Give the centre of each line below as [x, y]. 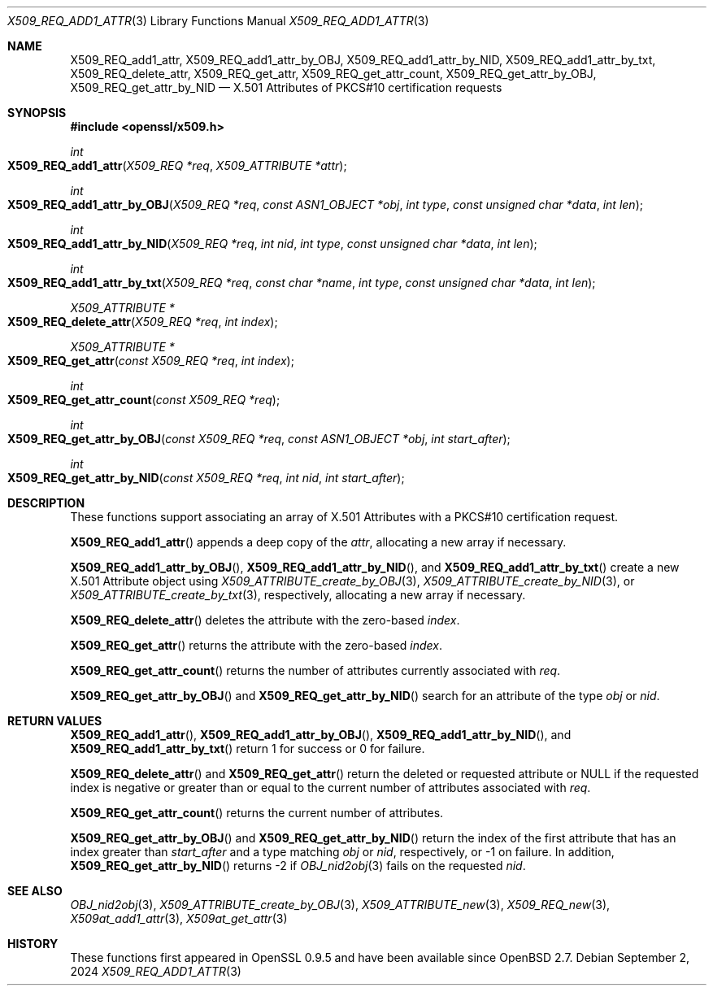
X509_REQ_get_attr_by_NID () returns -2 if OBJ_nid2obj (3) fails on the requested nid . [298, 866]
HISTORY [33, 944]
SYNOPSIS [37, 113]
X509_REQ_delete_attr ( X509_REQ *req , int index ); [143, 322]
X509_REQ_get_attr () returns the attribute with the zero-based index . [257, 645]
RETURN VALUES [55, 721]
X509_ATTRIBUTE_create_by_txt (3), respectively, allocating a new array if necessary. [298, 595]
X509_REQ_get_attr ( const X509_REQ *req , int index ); [151, 361]
